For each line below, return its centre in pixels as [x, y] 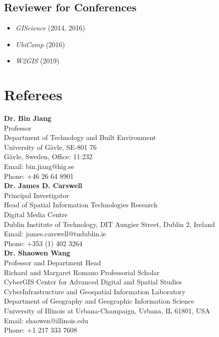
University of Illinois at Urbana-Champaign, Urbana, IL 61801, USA [107, 310]
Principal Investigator [37, 195]
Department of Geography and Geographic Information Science [99, 301]
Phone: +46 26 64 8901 [39, 176]
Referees [33, 95]
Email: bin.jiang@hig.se [39, 166]
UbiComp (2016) [40, 44]
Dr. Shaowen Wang [37, 253]
